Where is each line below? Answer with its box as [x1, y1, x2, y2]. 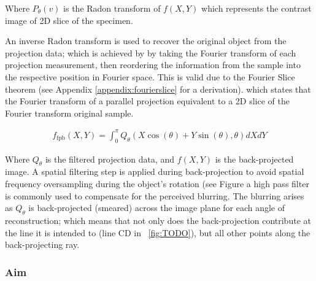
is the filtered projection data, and [45, 152, 175, 165]
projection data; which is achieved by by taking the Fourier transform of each [5, 46, 296, 59]
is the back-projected [215, 152, 294, 165]
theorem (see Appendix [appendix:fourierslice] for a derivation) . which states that [5, 82, 311, 95]
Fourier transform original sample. [5, 106, 134, 119]
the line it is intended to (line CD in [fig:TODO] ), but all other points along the [5, 226, 310, 239]
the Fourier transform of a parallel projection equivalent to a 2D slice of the [5, 94, 290, 107]
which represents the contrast [201, 2, 312, 14]
